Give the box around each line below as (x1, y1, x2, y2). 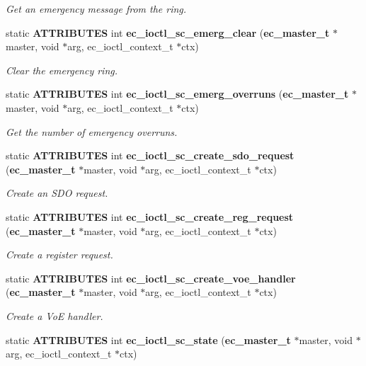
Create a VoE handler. (6, 308, 103, 323)
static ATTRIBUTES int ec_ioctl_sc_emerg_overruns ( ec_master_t (6, 86, 349, 101)
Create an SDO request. (6, 185, 108, 200)
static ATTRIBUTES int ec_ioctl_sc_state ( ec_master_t (6, 332, 291, 347)
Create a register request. (6, 247, 113, 262)
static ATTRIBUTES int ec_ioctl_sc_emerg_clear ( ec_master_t (6, 25, 330, 40)
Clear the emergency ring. (6, 62, 118, 77)
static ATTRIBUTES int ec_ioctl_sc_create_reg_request (6, 209, 294, 224)
